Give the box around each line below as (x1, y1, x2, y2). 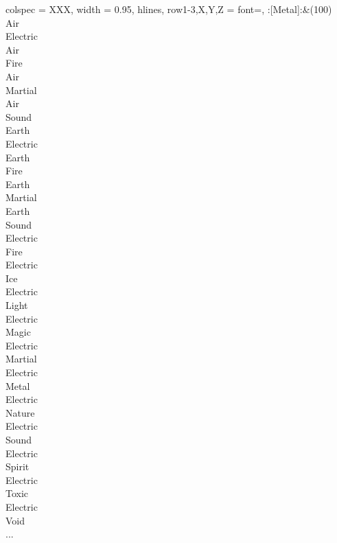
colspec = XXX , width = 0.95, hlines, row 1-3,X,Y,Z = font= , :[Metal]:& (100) (5, 2, 332, 16)
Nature (5, 405, 35, 419)
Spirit (5, 459, 30, 474)
